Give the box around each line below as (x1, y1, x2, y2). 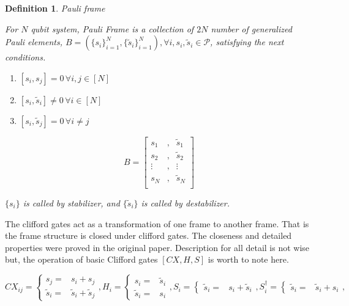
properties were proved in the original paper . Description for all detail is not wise (5, 241, 310, 253)
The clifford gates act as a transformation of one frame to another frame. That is (5, 217, 309, 230)
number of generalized (211, 22, 292, 35)
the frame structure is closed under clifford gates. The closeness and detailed (5, 229, 292, 242)
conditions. (5, 51, 46, 64)
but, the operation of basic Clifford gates (5, 253, 158, 266)
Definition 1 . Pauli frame (5, 2, 105, 14)
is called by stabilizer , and (23, 196, 120, 209)
